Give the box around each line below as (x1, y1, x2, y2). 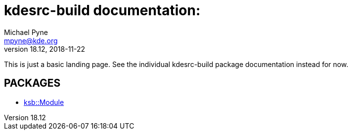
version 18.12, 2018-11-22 (4, 44, 86, 53)
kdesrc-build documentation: (4, 2, 201, 19)
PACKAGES (4, 77, 61, 90)
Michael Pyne (4, 28, 48, 36)
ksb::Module (24, 98, 64, 106)
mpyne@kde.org (4, 36, 58, 45)
